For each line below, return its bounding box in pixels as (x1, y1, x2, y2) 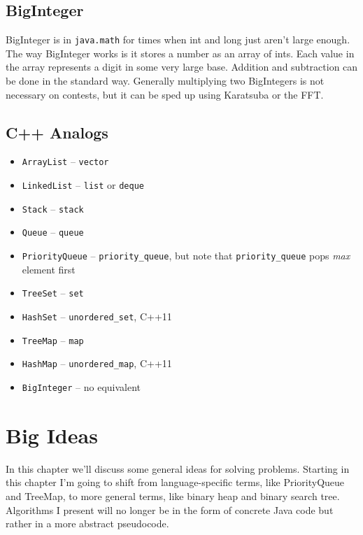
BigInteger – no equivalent (22, 379, 141, 394)
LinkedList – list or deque (22, 178, 144, 192)
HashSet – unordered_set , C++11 (22, 308, 172, 323)
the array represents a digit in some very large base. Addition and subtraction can (6, 59, 358, 74)
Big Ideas (6, 420, 98, 449)
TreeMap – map (22, 332, 84, 347)
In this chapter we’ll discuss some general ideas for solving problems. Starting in (6, 461, 350, 476)
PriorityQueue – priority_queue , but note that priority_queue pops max (22, 248, 350, 263)
